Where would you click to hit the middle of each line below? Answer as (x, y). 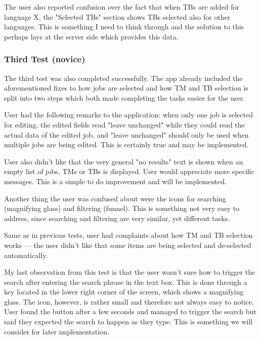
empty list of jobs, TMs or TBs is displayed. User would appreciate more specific (129, 171)
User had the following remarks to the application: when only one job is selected (128, 115)
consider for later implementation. (57, 331)
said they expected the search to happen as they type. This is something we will (128, 322)
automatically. (26, 255)
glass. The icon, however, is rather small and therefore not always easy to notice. (129, 301)
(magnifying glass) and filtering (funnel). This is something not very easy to (122, 208)
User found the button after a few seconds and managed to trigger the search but (130, 311)
